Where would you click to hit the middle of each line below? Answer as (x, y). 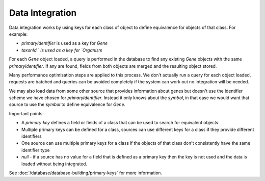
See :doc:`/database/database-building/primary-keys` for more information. (85, 173)
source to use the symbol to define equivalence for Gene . (67, 104)
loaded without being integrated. (54, 164)
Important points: (26, 113)
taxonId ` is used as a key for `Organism (62, 50)
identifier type (36, 150)
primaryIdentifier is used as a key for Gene (65, 43)
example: (18, 34)
